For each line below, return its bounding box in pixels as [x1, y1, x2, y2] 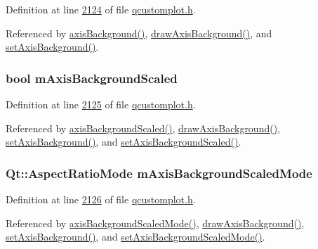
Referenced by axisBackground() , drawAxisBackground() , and [6, 25, 272, 40]
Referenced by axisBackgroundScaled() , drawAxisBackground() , [6, 120, 281, 135]
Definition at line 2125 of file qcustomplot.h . [6, 97, 196, 111]
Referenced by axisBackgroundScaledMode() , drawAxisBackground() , [6, 215, 305, 230]
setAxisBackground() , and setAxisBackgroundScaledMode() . [6, 229, 265, 244]
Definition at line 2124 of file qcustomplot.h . [6, 2, 196, 16]
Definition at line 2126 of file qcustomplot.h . [6, 192, 196, 206]
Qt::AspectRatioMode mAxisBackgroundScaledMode [6, 164, 312, 181]
